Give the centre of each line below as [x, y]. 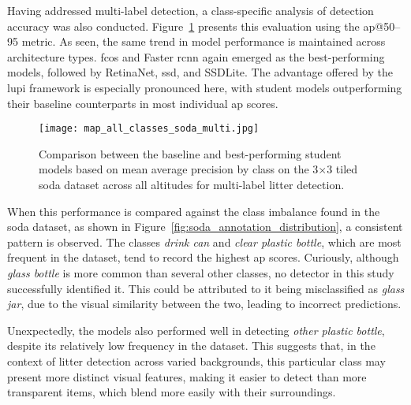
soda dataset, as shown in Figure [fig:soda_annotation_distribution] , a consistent [205, 227]
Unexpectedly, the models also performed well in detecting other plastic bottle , [196, 330]
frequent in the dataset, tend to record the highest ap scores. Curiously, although [203, 257]
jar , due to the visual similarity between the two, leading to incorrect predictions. [204, 304]
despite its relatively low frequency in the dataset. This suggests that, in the [191, 346]
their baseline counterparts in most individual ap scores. [143, 103]
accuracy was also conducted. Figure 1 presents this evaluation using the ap [191, 26]
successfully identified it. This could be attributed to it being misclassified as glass [206, 288]
